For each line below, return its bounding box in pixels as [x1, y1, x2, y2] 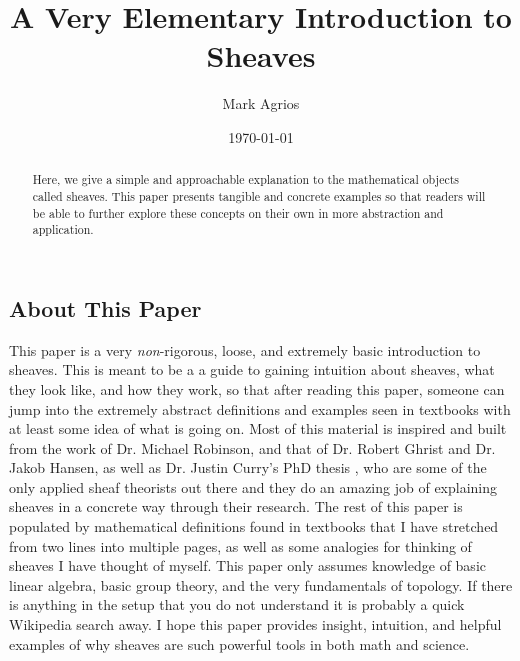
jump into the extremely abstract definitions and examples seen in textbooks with [9, 398, 511, 419]
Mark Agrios [222, 93, 300, 114]
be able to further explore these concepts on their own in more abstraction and [32, 204, 444, 221]
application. [32, 221, 94, 238]
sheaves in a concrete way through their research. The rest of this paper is [9, 496, 463, 517]
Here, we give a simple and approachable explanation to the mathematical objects [32, 171, 460, 188]
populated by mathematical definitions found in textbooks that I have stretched [9, 516, 499, 537]
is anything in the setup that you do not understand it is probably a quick [9, 594, 465, 615]
